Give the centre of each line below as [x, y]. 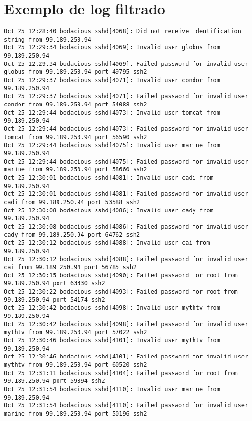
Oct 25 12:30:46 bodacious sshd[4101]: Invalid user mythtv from [112, 341]
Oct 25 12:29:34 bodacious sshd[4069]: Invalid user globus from [112, 48]
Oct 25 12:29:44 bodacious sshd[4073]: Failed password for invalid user [126, 129]
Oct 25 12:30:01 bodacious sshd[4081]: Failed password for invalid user [126, 194]
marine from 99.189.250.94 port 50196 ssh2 [76, 413]
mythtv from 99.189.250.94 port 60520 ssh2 [76, 365]
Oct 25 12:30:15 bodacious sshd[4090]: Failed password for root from [121, 275]
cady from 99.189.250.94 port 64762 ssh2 [72, 235]
